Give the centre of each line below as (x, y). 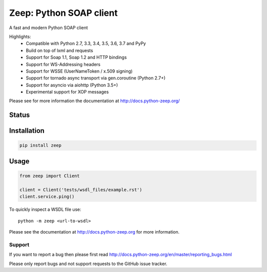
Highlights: (20, 37)
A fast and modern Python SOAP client (49, 28)
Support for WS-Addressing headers (63, 64)
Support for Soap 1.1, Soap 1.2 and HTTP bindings (76, 57)
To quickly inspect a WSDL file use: (45, 209)
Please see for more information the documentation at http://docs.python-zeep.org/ (94, 101)
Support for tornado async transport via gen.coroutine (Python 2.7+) (96, 78)
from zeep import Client (50, 176)
